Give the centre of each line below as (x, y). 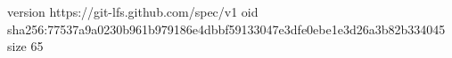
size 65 (25, 46)
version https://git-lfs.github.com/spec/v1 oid (133, 11)
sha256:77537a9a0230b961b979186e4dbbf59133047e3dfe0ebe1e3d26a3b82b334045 (226, 29)
